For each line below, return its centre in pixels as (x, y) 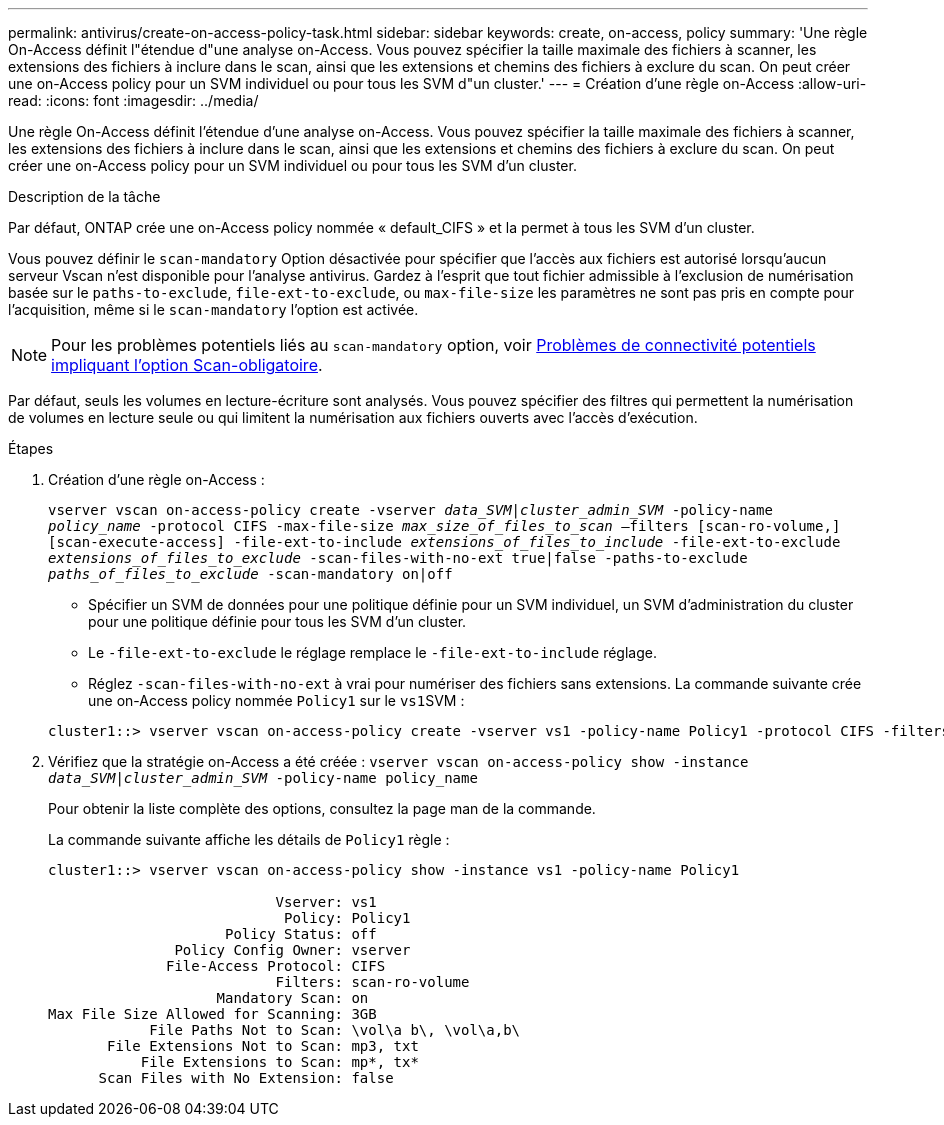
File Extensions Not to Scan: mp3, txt (263, 1046)
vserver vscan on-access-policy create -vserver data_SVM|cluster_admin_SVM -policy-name (410, 510)
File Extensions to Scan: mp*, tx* (279, 1062)
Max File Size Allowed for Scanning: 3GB (212, 1014)
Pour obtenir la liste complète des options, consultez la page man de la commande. (322, 808)
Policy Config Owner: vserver (292, 950)
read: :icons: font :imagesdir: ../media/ (133, 100)
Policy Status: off (301, 934)
